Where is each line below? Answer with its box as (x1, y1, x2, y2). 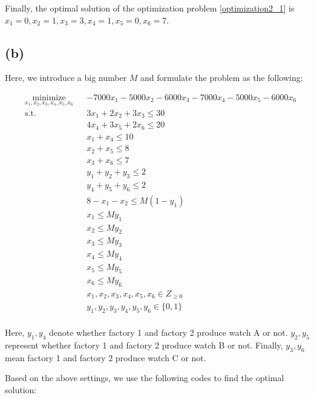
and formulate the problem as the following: (140, 71, 303, 84)
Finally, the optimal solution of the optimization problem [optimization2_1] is (5, 2, 295, 14)
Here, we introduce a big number (5, 71, 127, 84)
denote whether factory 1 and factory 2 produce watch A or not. (49, 326, 288, 339)
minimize (32, 94, 66, 102)
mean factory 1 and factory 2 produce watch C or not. (5, 351, 206, 364)
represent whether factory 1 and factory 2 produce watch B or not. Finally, (5, 338, 283, 351)
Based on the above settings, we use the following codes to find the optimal (5, 371, 284, 384)
